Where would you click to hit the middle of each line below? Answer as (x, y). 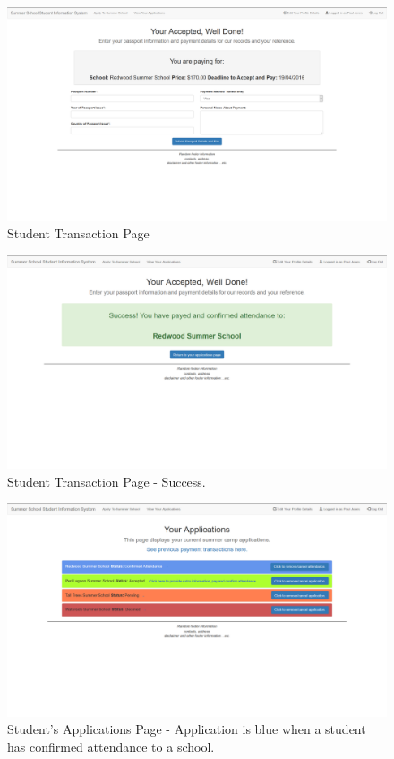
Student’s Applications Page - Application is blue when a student (187, 729)
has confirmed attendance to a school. (111, 747)
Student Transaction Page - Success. (107, 481)
